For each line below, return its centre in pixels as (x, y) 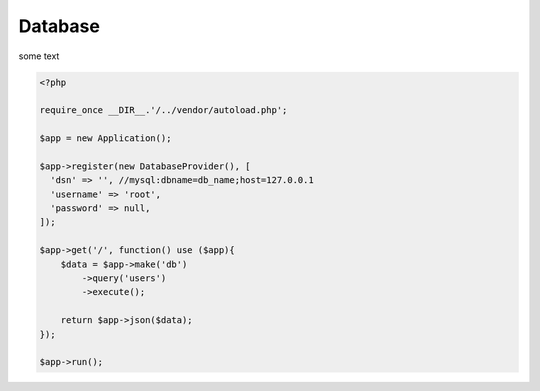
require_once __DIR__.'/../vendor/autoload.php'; (163, 110)
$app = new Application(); (105, 138)
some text (39, 56)
